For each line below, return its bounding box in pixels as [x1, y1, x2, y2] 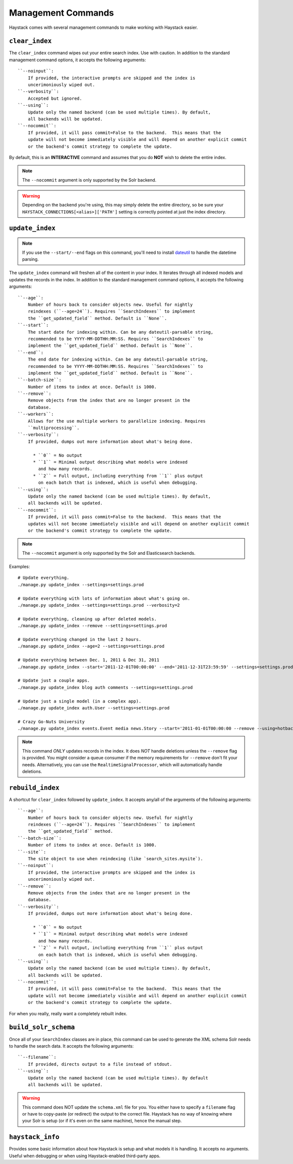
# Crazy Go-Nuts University [18, 719, 85, 724]
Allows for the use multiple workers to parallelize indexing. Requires [27, 418, 206, 424]
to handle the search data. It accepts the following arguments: [9, 1043, 134, 1049]
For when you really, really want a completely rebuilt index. [9, 1010, 127, 1016]
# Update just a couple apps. [18, 678, 90, 684]
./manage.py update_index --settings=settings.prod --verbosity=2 [18, 602, 180, 608]
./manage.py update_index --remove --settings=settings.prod [18, 623, 167, 629]
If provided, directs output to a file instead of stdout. [27, 1061, 172, 1067]
